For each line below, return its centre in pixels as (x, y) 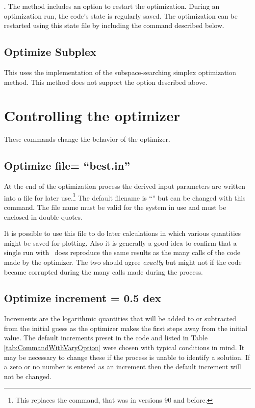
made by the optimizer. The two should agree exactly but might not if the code (123, 262)
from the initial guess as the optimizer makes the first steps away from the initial (126, 328)
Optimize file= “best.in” (67, 166)
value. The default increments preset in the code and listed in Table (106, 338)
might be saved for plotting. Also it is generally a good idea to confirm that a (120, 242)
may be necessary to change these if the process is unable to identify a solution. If (127, 357)
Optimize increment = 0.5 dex (83, 298)
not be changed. (28, 376)
